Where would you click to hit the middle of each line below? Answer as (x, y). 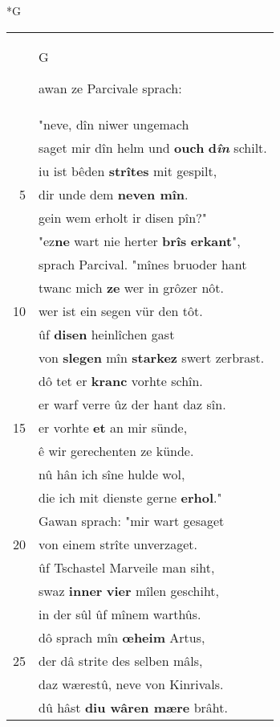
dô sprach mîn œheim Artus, (122, 637)
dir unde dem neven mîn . (114, 194)
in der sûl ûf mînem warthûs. (120, 614)
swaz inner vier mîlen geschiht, (129, 590)
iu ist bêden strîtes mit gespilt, (128, 170)
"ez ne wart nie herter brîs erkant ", (140, 240)
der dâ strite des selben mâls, (121, 660)
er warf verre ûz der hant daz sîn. (132, 404)
